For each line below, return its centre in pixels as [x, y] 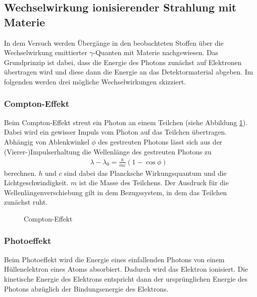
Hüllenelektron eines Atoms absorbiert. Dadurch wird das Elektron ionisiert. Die [126, 269]
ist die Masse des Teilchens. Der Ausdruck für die [154, 183]
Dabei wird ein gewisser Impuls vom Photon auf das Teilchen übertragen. [116, 132]
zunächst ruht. [26, 202]
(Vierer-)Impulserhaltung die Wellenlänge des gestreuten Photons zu [108, 151]
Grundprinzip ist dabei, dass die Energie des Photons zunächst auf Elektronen [123, 62]
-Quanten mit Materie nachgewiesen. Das [156, 52]
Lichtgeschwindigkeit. [36, 183]
